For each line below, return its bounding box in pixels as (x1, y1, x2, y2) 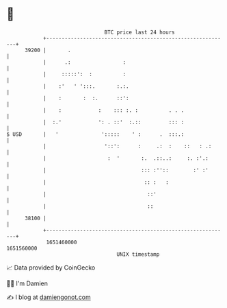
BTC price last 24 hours (104, 29, 175, 36)
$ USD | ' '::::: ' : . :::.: (6, 130, 185, 138)
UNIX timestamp (116, 250, 160, 258)
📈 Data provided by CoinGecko (6, 263, 96, 272)
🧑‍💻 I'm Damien (6, 279, 49, 287)
